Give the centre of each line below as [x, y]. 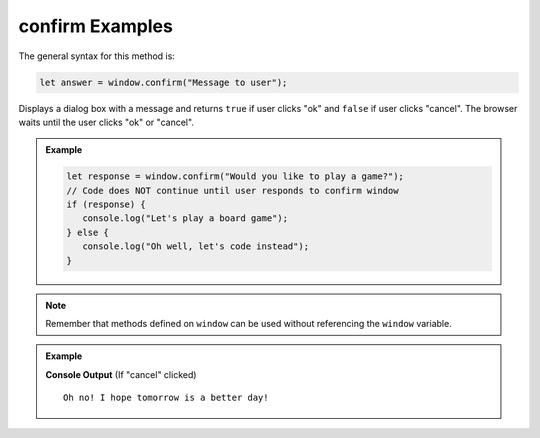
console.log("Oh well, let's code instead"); [195, 246]
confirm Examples [96, 26]
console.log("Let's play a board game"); [185, 218]
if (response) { [106, 204]
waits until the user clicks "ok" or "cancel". [106, 122]
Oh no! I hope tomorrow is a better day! [166, 398]
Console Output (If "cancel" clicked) [121, 374]
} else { [88, 232]
